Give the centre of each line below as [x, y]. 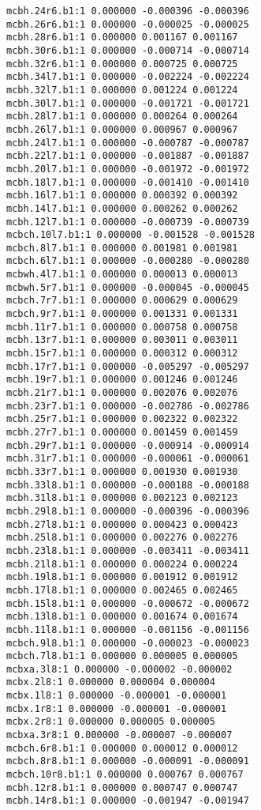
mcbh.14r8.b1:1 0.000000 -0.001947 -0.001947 [128, 801]
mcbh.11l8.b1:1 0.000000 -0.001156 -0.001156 [128, 629]
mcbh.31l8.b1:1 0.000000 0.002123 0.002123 [122, 498]
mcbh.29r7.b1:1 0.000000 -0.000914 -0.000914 [128, 445]
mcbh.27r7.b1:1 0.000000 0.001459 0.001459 [122, 432]
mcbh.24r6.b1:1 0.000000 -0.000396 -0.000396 [128, 11]
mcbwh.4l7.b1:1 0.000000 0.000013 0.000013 [122, 275]
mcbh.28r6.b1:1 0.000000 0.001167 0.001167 [122, 38]
